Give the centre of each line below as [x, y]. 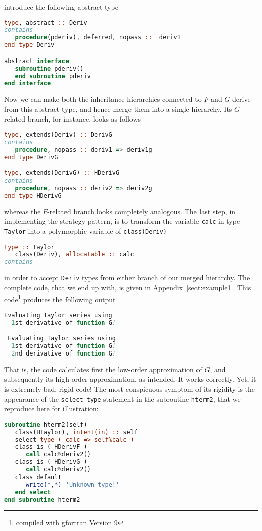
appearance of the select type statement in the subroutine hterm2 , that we [122, 399]
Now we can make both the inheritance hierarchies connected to [103, 99]
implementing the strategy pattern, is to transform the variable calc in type [122, 221]
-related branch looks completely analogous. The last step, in [142, 211]
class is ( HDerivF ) [51, 447]
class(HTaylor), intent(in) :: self [76, 432]
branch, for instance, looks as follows [84, 119]
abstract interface [37, 61]
